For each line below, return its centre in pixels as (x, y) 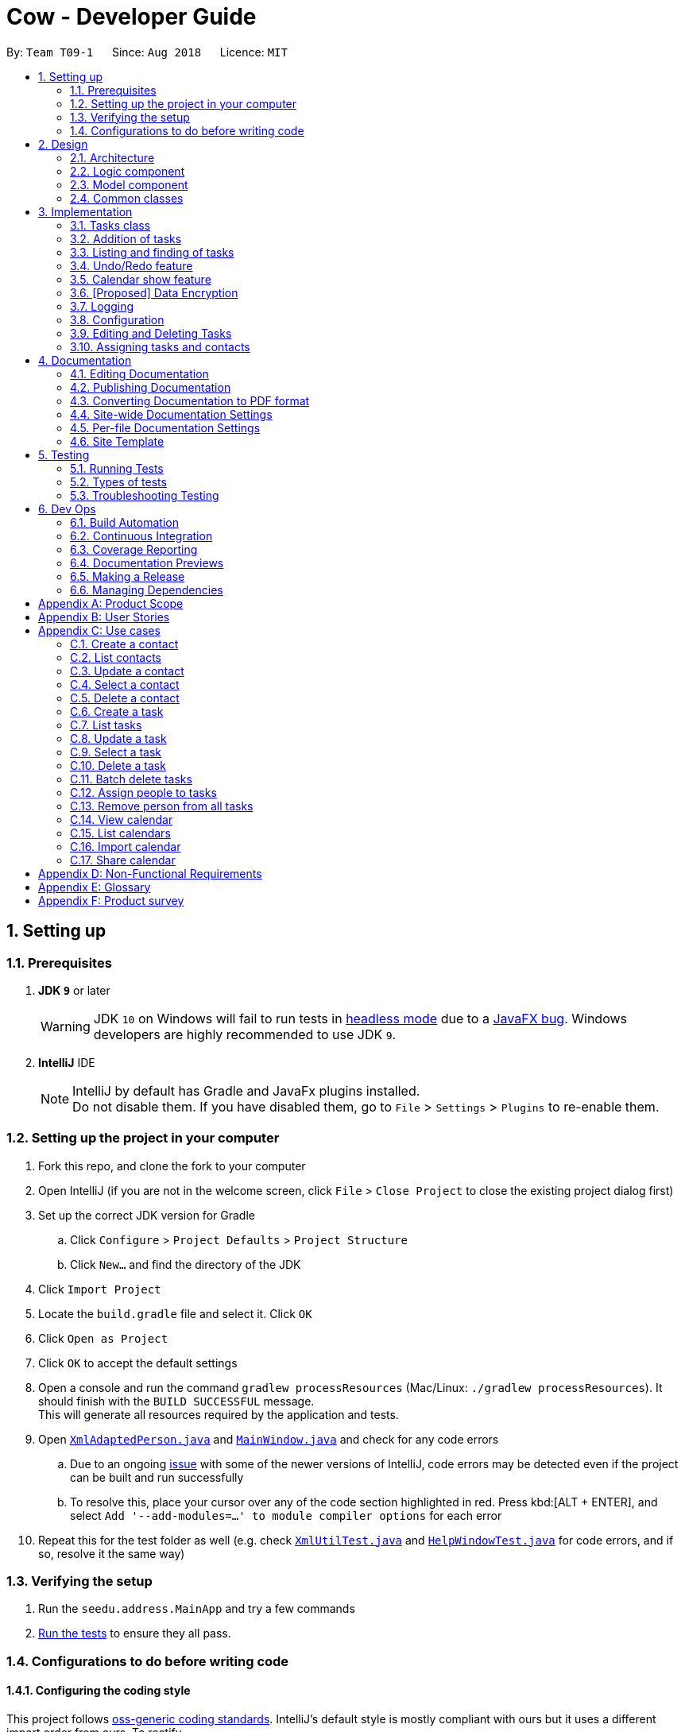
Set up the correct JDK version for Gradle (147, 1215)
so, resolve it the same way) (112, 1553)
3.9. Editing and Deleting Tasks (151, 333)
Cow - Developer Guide (132, 17)
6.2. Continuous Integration (141, 535)
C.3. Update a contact (127, 671)
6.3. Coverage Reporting (134, 549)
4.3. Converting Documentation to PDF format (190, 400)
